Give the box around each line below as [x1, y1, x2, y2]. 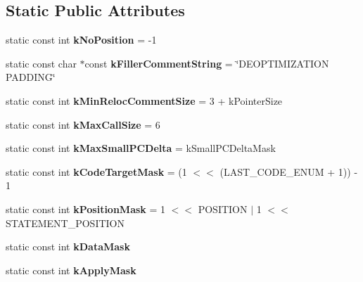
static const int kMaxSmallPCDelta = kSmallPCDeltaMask [6, 141, 276, 155]
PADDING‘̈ [6, 70, 56, 84]
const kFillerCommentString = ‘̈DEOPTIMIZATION [84, 56, 329, 70]
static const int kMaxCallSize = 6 [6, 117, 160, 132]
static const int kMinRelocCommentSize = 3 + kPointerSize [6, 93, 283, 108]
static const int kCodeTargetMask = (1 [6, 164, 187, 179]
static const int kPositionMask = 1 [6, 201, 166, 216]
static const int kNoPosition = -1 [6, 32, 157, 47]
